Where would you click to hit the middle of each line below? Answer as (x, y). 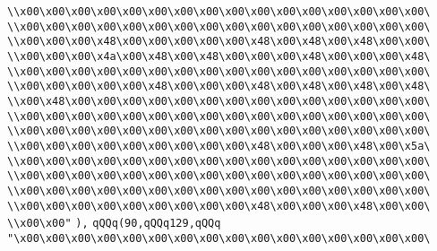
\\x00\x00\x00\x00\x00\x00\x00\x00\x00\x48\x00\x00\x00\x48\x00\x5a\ (219, 146)
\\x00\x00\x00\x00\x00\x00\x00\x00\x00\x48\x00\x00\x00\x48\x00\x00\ (219, 206)
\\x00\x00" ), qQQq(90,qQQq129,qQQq (114, 224)
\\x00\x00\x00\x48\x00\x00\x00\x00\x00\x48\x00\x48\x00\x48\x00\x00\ (219, 42)
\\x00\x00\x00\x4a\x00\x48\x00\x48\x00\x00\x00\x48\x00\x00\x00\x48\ (219, 56)
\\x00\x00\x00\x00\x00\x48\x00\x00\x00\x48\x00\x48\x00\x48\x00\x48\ (219, 87)
